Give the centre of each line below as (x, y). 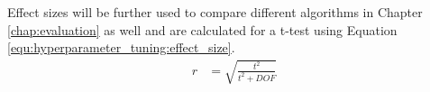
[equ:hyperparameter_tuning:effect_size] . (121, 47)
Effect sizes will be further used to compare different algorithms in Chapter (215, 12)
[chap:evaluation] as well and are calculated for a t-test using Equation (202, 29)
